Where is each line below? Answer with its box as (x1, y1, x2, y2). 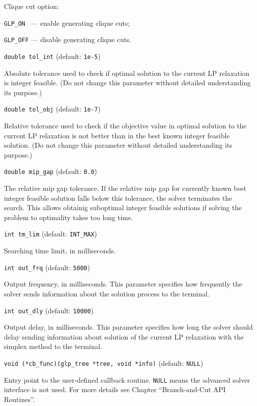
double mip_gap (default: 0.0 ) (4, 166, 97, 176)
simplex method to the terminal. (4, 341, 102, 351)
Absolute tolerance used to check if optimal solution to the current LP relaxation (4, 67, 250, 78)
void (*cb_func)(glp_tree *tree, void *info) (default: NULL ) (4, 357, 203, 368)
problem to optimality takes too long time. (4, 212, 133, 222)
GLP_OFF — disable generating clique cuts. (4, 34, 131, 45)
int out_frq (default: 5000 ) (4, 262, 90, 272)
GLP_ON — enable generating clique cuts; (4, 17, 130, 28)
